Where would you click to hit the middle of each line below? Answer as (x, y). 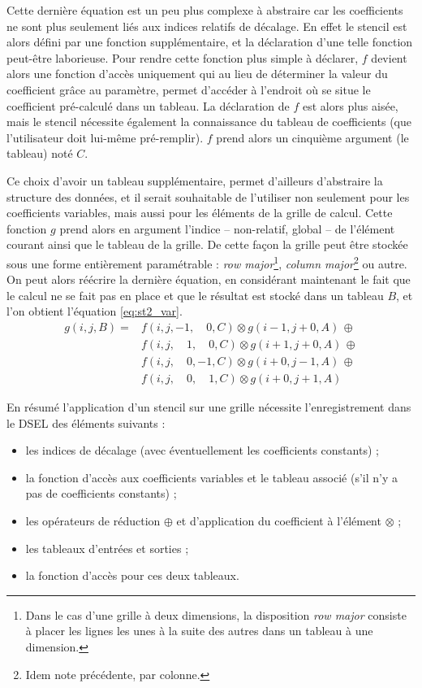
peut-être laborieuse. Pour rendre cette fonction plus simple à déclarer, (183, 57)
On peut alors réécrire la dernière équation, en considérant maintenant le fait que (209, 279)
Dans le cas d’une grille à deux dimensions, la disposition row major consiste (216, 614)
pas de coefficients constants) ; (101, 493)
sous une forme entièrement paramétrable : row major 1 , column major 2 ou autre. (207, 262)
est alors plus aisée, (350, 105)
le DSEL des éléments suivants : (86, 422)
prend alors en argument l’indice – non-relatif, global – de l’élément (227, 228)
